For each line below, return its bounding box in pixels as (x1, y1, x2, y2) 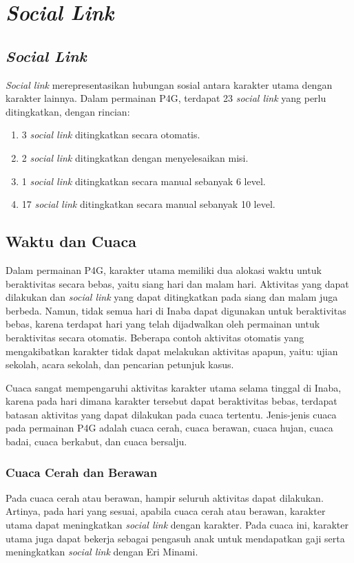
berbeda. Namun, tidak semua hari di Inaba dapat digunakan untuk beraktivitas (6, 303, 346, 317)
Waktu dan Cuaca (6, 231, 136, 252)
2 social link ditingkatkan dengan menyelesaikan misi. (21, 150, 249, 164)
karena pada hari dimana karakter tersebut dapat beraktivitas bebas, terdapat (6, 394, 337, 408)
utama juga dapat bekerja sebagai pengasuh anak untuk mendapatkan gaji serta (6, 531, 345, 545)
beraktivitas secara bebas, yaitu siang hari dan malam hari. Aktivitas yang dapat (6, 276, 349, 290)
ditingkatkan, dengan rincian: (6, 104, 130, 118)
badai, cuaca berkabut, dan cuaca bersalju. (6, 434, 187, 449)
